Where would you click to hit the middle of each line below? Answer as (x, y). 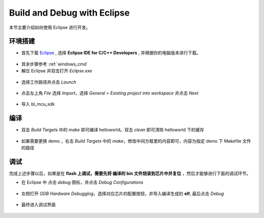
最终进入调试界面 (38, 205)
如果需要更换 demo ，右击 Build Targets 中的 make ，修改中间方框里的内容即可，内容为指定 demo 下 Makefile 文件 (136, 141)
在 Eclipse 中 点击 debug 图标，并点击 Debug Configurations (82, 182)
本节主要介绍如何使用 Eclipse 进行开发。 (50, 27)
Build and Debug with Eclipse (69, 13)
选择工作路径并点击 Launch (49, 82)
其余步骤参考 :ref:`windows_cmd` (55, 64)
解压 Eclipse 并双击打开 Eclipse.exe (57, 71)
